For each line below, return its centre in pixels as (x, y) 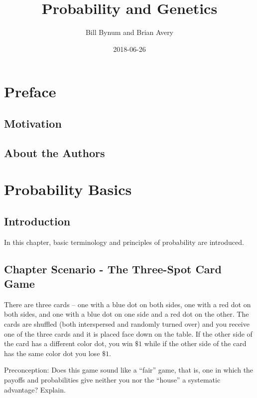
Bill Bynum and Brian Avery (129, 32)
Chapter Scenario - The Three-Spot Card (113, 269)
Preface (30, 92)
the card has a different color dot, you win (68, 343)
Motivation (33, 123)
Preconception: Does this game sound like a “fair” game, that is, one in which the (129, 370)
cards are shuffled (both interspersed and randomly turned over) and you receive (127, 324)
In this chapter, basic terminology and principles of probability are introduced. (124, 242)
